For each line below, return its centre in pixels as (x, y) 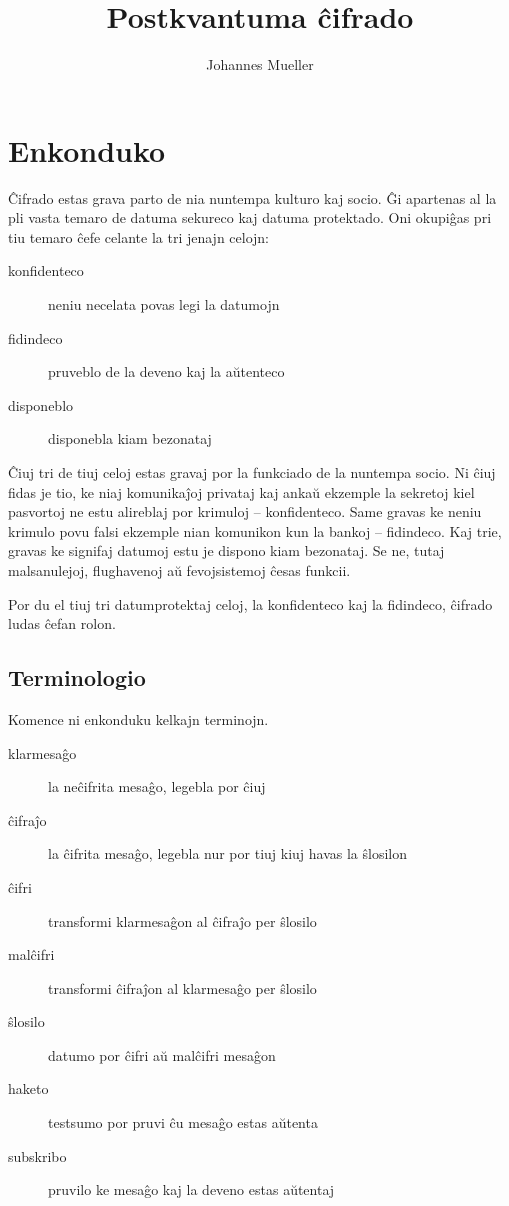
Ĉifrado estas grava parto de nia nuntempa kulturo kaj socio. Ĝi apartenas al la (252, 197)
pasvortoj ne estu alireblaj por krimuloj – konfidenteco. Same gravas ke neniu (245, 511)
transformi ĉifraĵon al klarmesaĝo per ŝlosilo (182, 987)
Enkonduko (87, 149)
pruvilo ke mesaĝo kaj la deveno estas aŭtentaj (191, 1189)
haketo (28, 1088)
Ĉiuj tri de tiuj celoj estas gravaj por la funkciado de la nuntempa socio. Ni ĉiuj (252, 472)
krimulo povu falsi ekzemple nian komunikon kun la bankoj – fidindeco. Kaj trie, (255, 530)
